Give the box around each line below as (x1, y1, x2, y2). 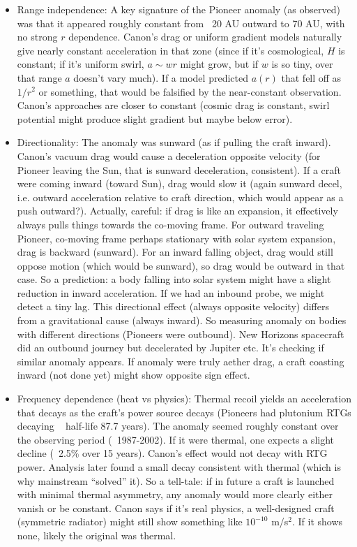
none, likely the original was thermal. (17, 527, 176, 542)
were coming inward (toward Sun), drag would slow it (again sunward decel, (17, 176, 342, 191)
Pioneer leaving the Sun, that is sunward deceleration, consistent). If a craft (17, 162, 342, 177)
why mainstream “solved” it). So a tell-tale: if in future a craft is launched (17, 473, 335, 488)
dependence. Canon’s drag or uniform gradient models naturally (68, 29, 342, 44)
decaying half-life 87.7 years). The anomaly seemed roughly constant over (17, 418, 339, 433)
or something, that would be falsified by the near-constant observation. (38, 84, 342, 99)
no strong (17, 29, 58, 44)
